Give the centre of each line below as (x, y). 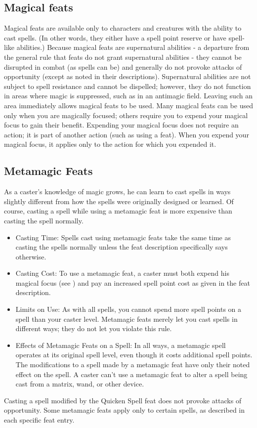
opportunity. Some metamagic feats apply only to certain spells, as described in (125, 410)
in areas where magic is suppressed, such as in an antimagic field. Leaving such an (128, 96)
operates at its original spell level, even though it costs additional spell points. (134, 355)
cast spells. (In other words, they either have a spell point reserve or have (115, 37)
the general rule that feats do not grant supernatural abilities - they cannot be (123, 57)
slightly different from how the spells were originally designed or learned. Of (119, 201)
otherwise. (31, 256)
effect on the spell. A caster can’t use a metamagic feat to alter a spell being (131, 374)
